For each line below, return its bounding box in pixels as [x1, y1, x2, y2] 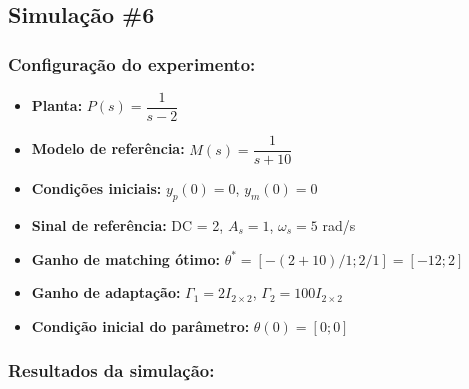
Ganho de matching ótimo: [31, 248, 220, 269]
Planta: [31, 95, 83, 116]
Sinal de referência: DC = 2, [31, 214, 224, 235]
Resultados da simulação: [8, 358, 215, 383]
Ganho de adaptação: [31, 282, 181, 303]
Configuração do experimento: [8, 51, 256, 76]
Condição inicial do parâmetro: [31, 315, 250, 336]
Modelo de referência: [31, 138, 185, 159]
